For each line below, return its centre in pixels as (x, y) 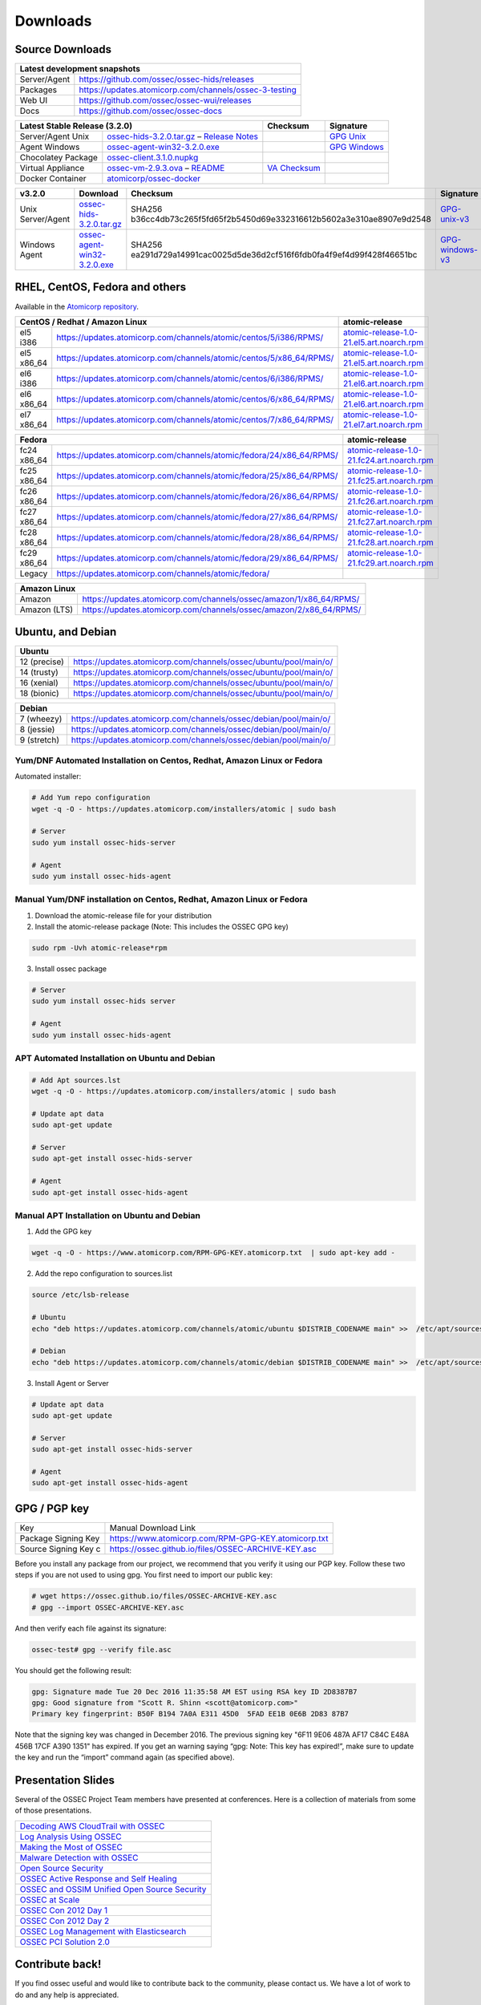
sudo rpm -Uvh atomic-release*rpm (99, 948)
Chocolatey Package (59, 158)
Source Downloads (63, 49)
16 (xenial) (39, 683)
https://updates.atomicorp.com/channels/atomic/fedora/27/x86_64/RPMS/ (197, 516)
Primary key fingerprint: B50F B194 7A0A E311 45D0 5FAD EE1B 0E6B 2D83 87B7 (190, 1714)
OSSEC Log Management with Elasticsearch (103, 1931)
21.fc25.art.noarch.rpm (390, 480)
